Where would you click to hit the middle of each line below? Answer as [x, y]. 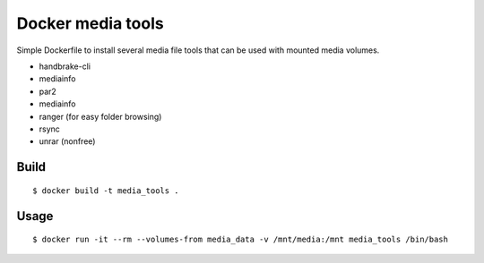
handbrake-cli [65, 66]
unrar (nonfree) [67, 141]
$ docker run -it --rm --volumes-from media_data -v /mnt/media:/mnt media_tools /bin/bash [240, 240]
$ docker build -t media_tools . [106, 191]
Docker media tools [91, 23]
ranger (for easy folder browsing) [100, 116]
